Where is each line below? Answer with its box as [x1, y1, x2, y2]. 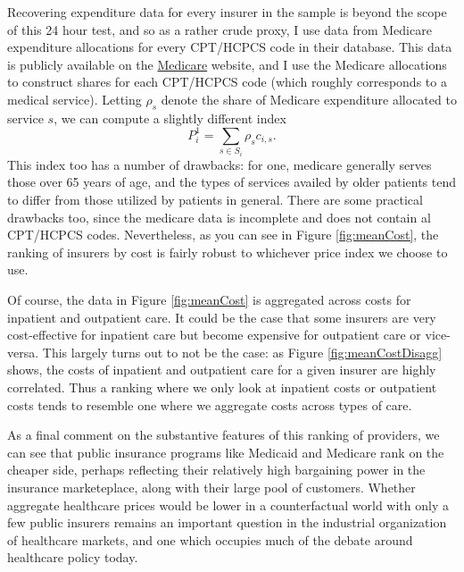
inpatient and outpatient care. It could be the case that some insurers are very [7, 307, 436, 326]
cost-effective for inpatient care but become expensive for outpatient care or [7, 325, 421, 344]
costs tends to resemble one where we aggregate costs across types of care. [7, 395, 412, 414]
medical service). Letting [7, 89, 142, 108]
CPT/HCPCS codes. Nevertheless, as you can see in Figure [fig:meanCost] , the [7, 225, 439, 244]
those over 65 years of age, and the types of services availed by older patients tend [7, 172, 457, 191]
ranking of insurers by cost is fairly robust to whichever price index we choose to [7, 242, 448, 261]
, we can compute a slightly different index [54, 108, 286, 127]
